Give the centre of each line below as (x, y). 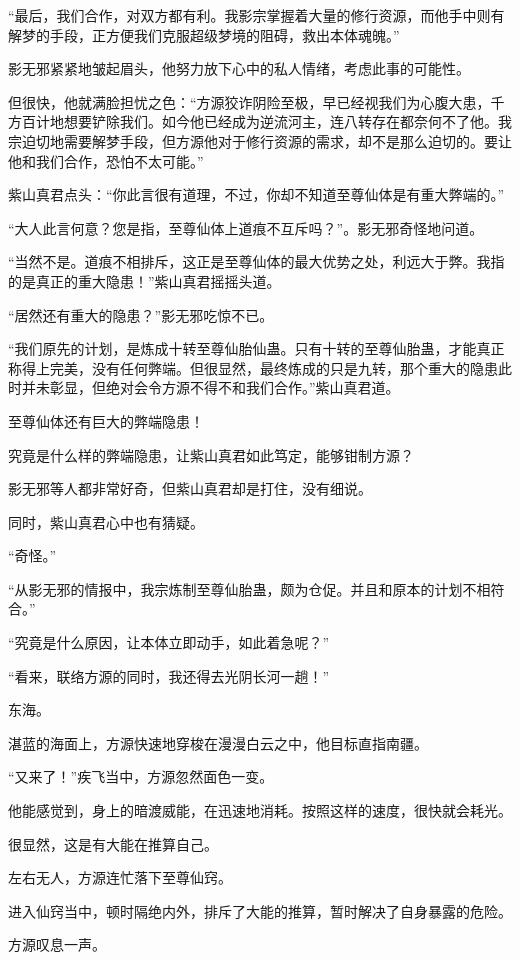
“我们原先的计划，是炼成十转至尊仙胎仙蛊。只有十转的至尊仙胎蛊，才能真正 (256, 348)
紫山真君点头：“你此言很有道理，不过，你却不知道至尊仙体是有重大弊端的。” (256, 194)
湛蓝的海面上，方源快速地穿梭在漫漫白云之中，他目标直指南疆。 (218, 742)
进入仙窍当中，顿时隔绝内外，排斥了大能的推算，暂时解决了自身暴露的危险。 (260, 910)
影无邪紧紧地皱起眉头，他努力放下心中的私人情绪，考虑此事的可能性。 (239, 68)
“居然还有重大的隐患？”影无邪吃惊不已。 (141, 314)
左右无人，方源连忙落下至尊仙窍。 (120, 877)
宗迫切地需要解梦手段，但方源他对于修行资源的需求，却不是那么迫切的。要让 (260, 140)
